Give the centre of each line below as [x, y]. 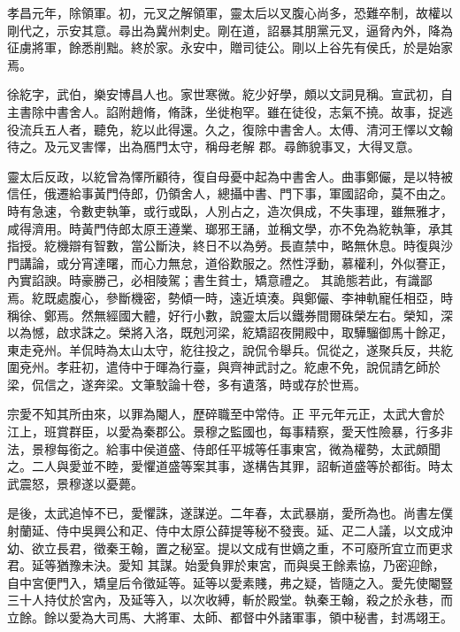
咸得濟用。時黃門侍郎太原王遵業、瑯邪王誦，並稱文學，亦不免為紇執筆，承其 [230, 228]
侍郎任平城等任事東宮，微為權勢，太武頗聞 [316, 448]
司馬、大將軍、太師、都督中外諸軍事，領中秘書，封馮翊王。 [279, 617]
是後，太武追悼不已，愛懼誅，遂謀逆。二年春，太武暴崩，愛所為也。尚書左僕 [230, 513]
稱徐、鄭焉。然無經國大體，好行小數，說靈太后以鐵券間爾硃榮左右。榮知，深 [230, 315]
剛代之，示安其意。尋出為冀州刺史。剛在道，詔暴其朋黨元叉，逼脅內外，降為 [230, 30]
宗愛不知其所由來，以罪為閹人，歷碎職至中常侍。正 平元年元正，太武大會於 [226, 414]
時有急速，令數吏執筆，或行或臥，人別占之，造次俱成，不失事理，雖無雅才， [230, 210]
